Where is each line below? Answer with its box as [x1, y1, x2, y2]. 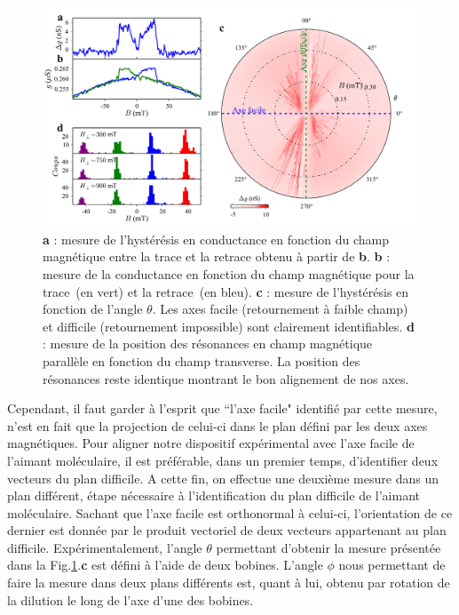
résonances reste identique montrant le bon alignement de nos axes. [43, 369, 409, 387]
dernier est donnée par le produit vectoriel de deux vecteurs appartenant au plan [7, 521, 447, 539]
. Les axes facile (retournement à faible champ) [152, 300, 408, 318]
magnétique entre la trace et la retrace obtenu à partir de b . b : [43, 247, 391, 266]
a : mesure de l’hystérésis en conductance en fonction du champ [43, 229, 390, 248]
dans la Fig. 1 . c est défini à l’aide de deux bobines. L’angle [7, 555, 323, 574]
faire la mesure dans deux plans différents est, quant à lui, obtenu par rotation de [7, 573, 450, 592]
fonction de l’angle [43, 300, 143, 318]
